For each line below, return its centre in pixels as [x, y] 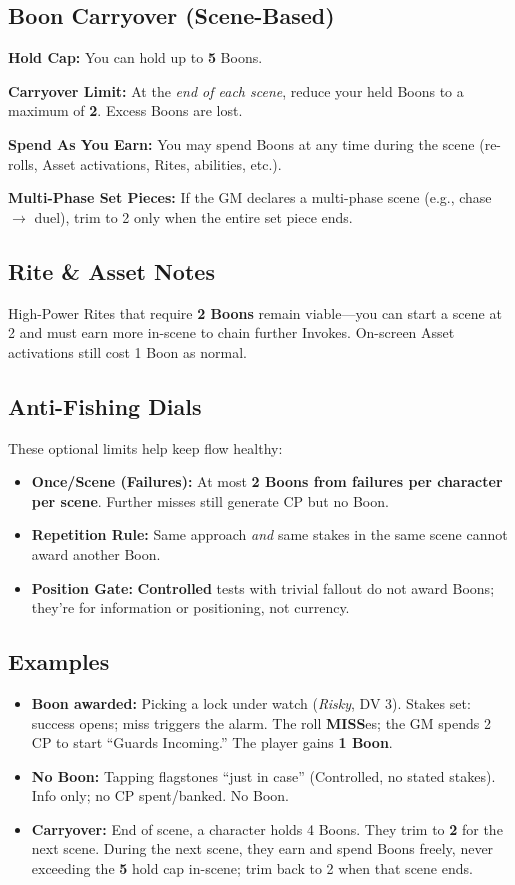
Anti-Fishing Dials [105, 405]
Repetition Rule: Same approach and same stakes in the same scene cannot [269, 534]
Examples [59, 661]
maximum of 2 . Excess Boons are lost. [125, 110]
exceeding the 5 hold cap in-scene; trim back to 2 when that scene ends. [252, 868]
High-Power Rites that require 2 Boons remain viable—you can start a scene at [255, 312]
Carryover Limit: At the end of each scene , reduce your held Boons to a [236, 90]
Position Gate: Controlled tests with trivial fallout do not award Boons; [263, 587]
